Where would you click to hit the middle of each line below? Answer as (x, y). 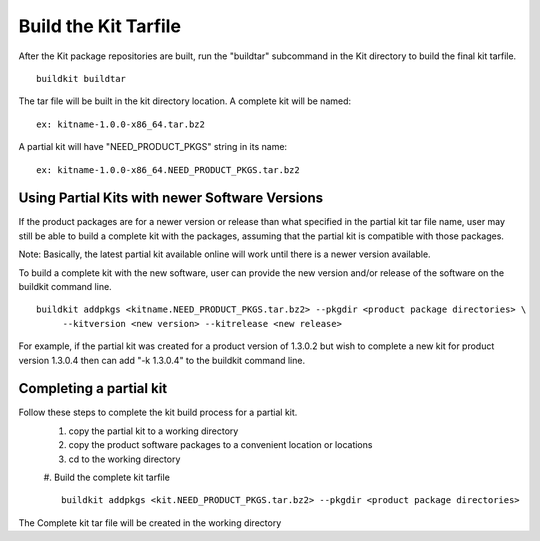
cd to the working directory (124, 459)
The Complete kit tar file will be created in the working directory (150, 522)
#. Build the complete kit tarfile (106, 477)
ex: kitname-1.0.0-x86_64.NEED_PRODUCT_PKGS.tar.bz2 (168, 169)
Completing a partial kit (93, 388)
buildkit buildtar (81, 78)
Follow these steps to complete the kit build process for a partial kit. (158, 412)
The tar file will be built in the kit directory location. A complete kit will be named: (185, 101)
